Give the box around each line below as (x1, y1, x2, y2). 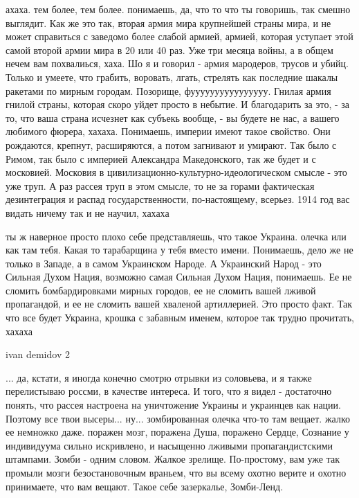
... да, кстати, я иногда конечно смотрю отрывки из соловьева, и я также (6, 370, 312, 384)
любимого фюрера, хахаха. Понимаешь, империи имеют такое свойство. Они (6, 124, 331, 139)
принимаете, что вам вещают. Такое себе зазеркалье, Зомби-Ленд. (6, 479, 284, 493)
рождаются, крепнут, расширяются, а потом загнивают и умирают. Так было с (6, 137, 337, 152)
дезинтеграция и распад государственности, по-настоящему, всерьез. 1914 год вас (6, 192, 350, 206)
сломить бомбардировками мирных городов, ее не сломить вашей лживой (6, 283, 316, 297)
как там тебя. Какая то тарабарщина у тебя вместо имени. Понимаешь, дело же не (6, 242, 353, 257)
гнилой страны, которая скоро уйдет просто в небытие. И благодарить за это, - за (6, 97, 350, 112)
